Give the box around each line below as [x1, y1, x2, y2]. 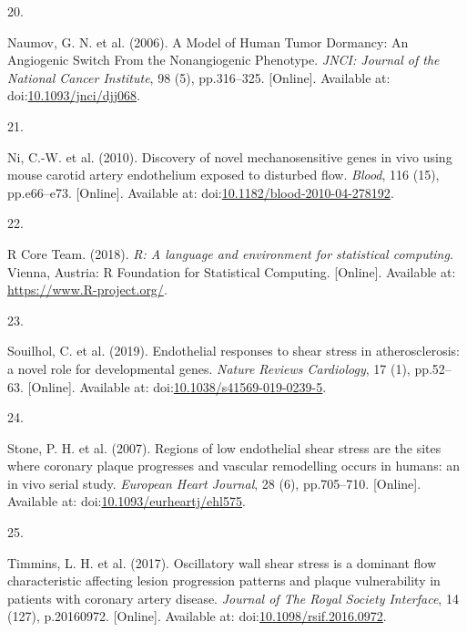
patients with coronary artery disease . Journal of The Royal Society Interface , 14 [7, 588, 459, 607]
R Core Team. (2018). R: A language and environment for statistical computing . [7, 243, 453, 263]
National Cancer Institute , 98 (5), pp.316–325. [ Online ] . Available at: [7, 67, 391, 87]
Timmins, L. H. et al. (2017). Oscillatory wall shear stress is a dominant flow [7, 553, 436, 572]
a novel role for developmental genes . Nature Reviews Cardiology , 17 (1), [7, 358, 411, 378]
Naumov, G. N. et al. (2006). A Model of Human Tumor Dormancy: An [7, 32, 409, 51]
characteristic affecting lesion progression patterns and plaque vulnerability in [7, 571, 441, 590]
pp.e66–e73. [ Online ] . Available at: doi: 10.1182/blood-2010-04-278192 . [7, 182, 394, 202]
